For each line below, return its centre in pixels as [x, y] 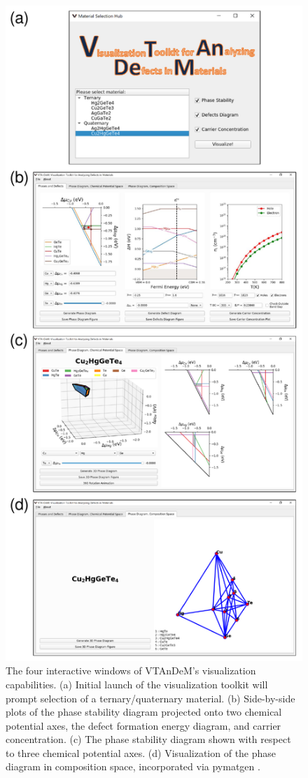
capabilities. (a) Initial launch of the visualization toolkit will [137, 684]
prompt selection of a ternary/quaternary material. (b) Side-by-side [150, 698]
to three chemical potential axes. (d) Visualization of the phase [141, 752]
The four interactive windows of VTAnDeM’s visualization [131, 671]
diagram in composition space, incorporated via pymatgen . [133, 766]
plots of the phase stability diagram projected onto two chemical [144, 712]
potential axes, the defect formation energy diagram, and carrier [143, 725]
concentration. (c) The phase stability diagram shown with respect [148, 739]
